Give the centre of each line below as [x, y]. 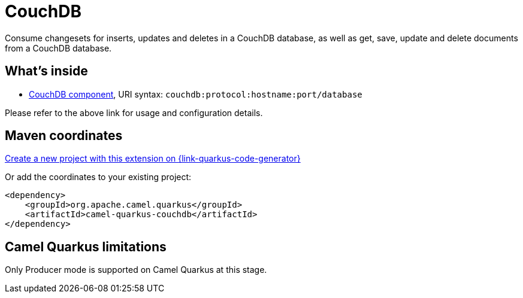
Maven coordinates [64, 136]
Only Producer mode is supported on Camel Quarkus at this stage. [136, 270]
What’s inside [46, 71]
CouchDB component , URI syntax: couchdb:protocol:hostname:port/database [196, 94]
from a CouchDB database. [58, 48]
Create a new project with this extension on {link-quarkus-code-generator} [153, 159]
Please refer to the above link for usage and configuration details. [134, 112]
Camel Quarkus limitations [86, 247]
